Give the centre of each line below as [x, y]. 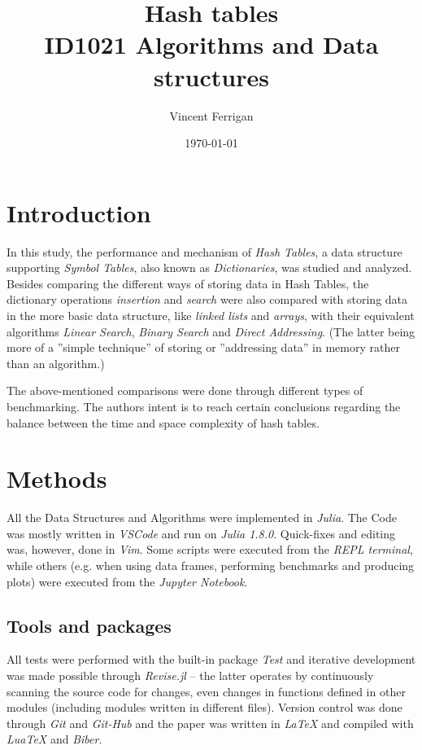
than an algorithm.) [56, 363]
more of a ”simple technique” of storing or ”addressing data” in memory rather [203, 347]
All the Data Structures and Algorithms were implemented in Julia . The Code [202, 518]
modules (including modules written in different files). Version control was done [204, 707]
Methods [57, 478]
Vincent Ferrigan [211, 115]
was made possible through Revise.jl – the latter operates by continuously [190, 675]
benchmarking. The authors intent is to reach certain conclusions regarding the [204, 406]
